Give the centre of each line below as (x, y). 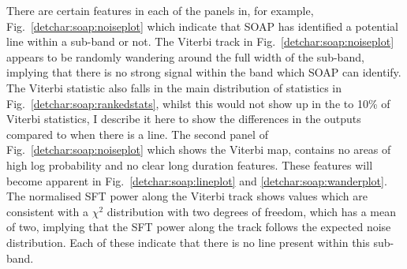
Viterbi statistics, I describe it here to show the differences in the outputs (184, 119)
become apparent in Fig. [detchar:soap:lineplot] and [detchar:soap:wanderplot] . (197, 180)
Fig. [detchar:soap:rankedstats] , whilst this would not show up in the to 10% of (198, 103)
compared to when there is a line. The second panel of (137, 134)
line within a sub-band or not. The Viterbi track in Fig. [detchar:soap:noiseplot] (200, 41)
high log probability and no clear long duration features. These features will (190, 164)
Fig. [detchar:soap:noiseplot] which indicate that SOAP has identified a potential (202, 26)
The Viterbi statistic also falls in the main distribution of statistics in (174, 87)
